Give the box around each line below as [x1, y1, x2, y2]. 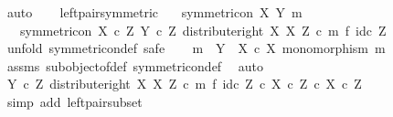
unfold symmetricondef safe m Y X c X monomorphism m [6, 38, 386, 58]
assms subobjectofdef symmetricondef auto [6, 56, 264, 75]
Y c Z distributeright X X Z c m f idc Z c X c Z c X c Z [6, 74, 362, 93]
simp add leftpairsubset [6, 91, 143, 111]
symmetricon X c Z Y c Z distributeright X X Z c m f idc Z [19, 20, 387, 39]
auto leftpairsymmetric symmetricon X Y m [6, 3, 303, 21]
